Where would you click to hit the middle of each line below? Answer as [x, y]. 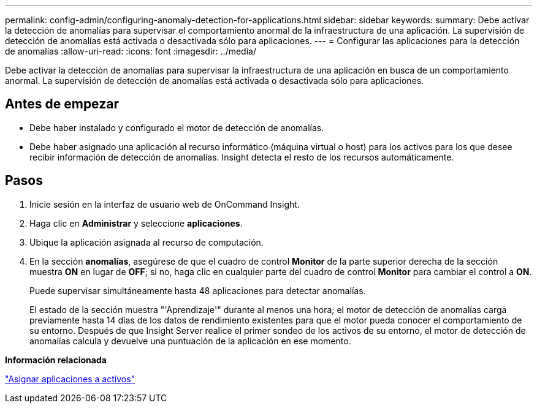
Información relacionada [56, 360]
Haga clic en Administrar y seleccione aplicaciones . [136, 223]
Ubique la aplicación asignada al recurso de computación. [147, 242]
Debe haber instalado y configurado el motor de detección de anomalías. [177, 127]
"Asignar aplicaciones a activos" [70, 379]
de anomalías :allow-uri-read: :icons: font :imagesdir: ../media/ [131, 51]
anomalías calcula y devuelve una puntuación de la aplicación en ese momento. [190, 341]
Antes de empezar [62, 104]
